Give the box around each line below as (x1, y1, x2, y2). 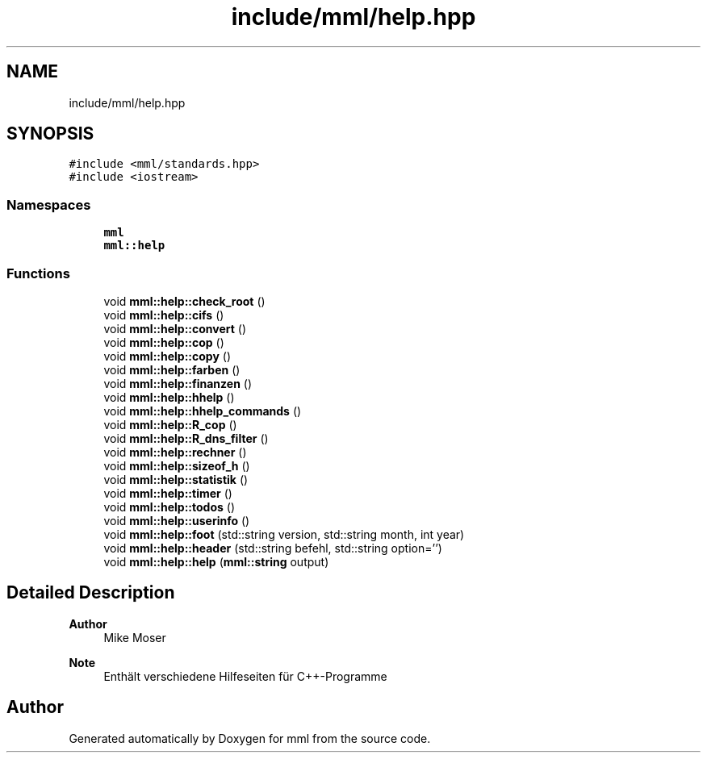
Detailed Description (6, 582, 175, 603)
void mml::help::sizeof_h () (103, 458, 250, 473)
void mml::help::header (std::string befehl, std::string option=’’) (103, 540, 442, 555)
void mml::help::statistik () (103, 472, 249, 486)
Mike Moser (103, 630, 166, 644)
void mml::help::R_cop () (103, 417, 237, 432)
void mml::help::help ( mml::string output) (103, 554, 329, 569)
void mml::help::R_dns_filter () (103, 431, 269, 445)
